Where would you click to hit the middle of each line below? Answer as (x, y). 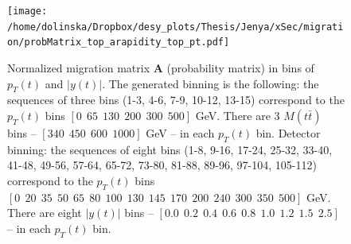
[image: (27, 11)
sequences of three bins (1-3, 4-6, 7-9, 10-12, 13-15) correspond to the (176, 100)
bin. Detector (288, 132)
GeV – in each (180, 132)
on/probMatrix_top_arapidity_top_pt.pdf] (119, 43)
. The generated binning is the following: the (211, 83)
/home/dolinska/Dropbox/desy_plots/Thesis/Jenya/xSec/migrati (175, 27)
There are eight (45, 213)
